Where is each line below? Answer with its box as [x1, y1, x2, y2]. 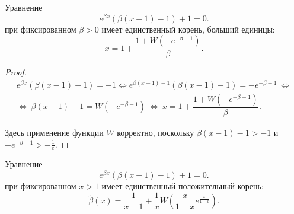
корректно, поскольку [117, 126, 194, 139]
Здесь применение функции [5, 126, 104, 139]
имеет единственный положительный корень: [101, 180, 264, 192]
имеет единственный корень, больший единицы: [101, 23, 275, 35]
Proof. [5, 66, 27, 78]
